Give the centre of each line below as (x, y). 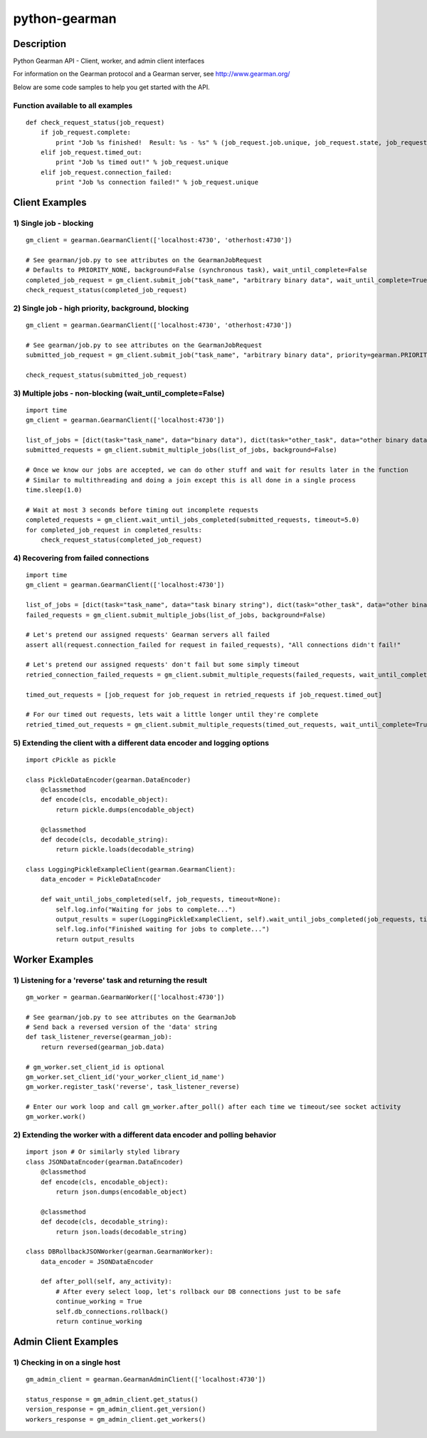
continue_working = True (99, 1302)
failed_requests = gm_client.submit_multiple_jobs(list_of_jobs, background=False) (176, 615)
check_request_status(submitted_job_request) (107, 375)
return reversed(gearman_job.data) (102, 1047)
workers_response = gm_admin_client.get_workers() (116, 1419)
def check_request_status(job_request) (95, 122)
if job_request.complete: (86, 133)
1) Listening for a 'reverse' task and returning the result (110, 980)
